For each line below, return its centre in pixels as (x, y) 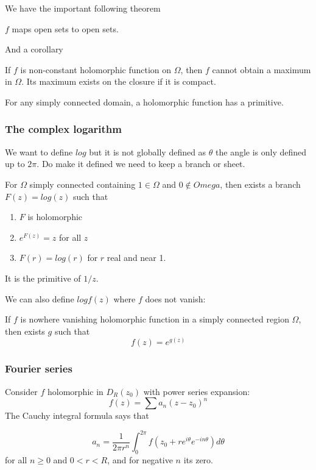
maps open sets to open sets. (65, 28)
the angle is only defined (261, 151)
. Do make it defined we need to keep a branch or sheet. (141, 164)
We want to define (39, 151)
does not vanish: (175, 298)
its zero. (198, 460)
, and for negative (140, 460)
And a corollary (34, 49)
